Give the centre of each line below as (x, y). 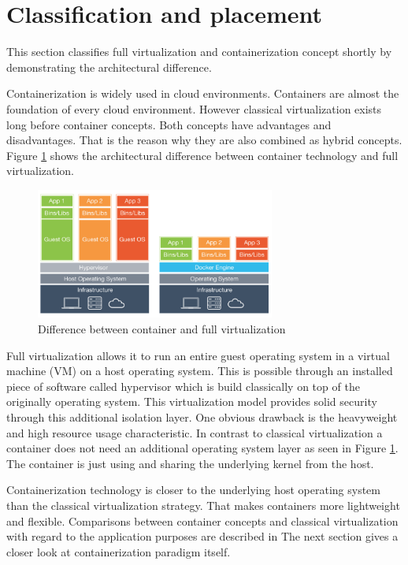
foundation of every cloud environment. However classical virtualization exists (194, 108)
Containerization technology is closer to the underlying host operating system (193, 490)
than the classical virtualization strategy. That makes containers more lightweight (203, 505)
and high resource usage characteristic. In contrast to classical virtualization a (195, 432)
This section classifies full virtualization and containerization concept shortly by (199, 52)
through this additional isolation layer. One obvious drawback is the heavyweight (202, 416)
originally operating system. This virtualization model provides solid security (192, 401)
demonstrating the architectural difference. (109, 67)
